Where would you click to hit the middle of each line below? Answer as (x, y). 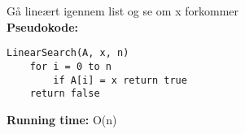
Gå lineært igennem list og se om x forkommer (122, 11)
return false (65, 94)
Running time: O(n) (62, 119)
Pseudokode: (43, 26)
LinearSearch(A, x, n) (68, 53)
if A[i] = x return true (120, 80)
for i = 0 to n (70, 66)
